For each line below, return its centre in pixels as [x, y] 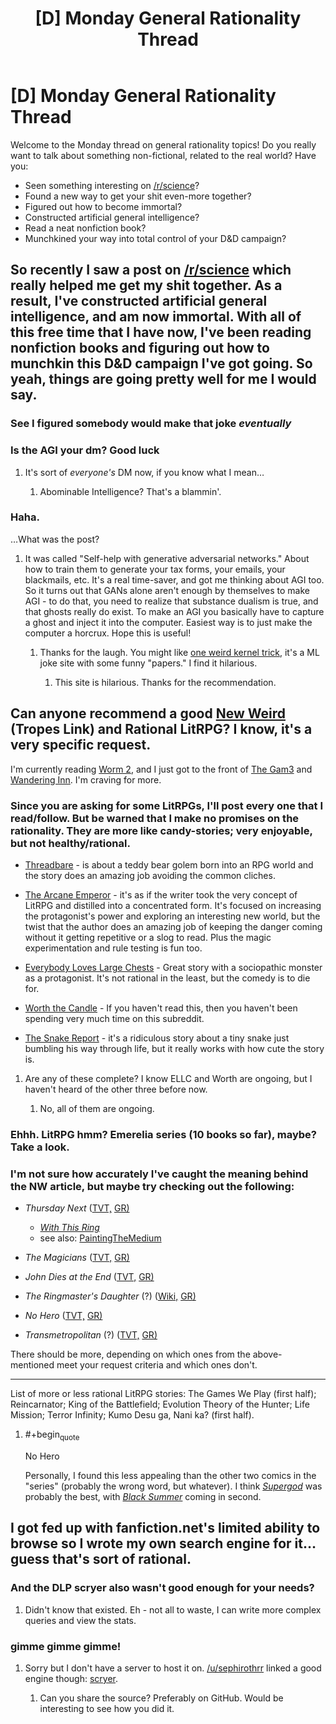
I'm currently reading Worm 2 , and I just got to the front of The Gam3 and [161, 769]
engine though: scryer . [71, 1678]
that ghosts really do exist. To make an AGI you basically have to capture [174, 611]
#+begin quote [52, 1435]
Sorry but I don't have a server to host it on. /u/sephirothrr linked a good [173, 1668]
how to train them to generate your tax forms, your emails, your [155, 569]
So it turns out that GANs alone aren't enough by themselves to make [167, 590]
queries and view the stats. [80, 1620]
